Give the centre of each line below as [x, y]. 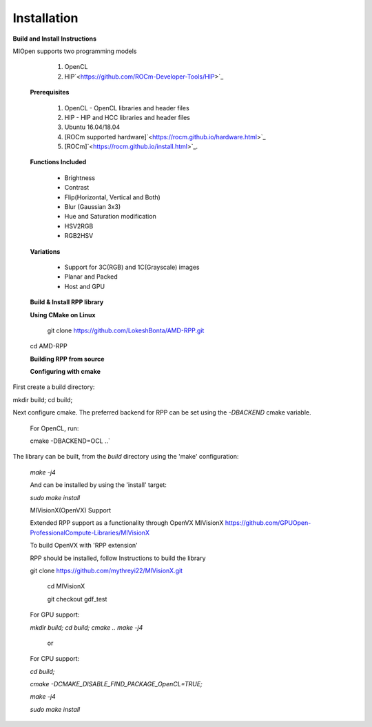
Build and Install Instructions [54, 39]
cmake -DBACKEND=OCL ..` [70, 441]
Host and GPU [85, 286]
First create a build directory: [54, 387]
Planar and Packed [91, 277]
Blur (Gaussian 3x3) [93, 207]
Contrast [77, 188]
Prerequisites [50, 92]
